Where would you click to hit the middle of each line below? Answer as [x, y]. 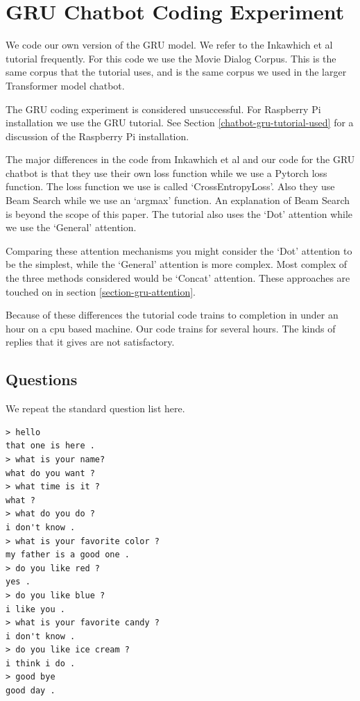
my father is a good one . [68, 555]
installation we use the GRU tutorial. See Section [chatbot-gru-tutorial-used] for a [180, 123]
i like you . [35, 609]
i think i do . [41, 663]
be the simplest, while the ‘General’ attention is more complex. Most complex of [177, 264]
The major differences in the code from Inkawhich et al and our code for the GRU [180, 159]
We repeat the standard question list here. [95, 408]
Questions [42, 379]
